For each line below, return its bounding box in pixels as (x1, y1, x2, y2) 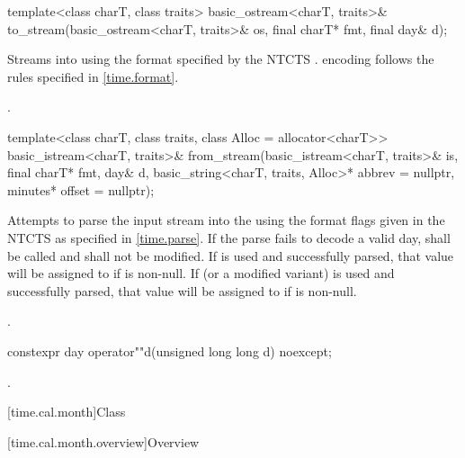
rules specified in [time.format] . (7, 67, 179, 85)
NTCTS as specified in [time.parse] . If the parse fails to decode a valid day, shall (7, 228, 451, 247)
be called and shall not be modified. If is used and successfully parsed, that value (7, 246, 454, 265)
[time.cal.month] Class (7, 402, 126, 421)
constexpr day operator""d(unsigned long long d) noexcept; (7, 341, 332, 360)
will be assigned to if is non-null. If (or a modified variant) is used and (7, 264, 395, 283)
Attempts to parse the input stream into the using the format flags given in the (7, 211, 445, 229)
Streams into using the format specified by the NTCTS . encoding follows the (7, 49, 434, 68)
